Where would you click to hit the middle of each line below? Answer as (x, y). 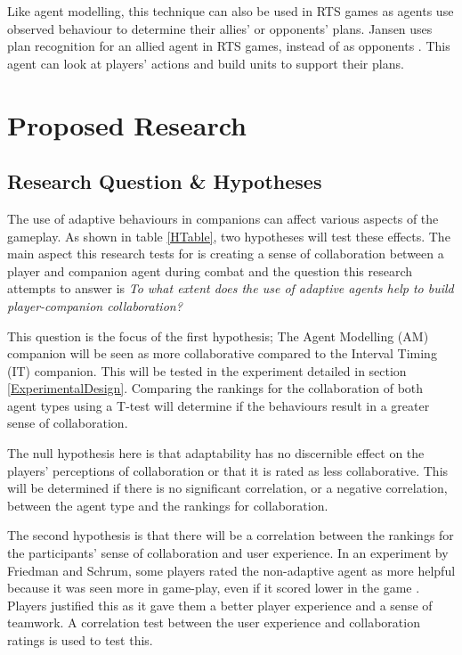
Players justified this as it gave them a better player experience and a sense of (220, 605)
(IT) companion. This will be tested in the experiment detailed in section (207, 370)
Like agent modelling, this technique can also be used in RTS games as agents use (231, 11)
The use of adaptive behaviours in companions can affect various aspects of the (223, 218)
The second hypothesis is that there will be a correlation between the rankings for (231, 535)
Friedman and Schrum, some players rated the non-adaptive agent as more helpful (231, 570)
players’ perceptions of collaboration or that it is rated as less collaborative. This (228, 470)
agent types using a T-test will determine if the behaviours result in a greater (219, 405)
